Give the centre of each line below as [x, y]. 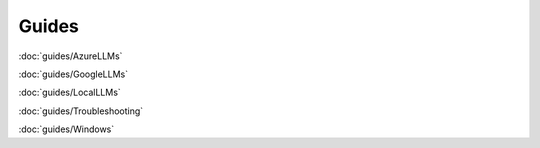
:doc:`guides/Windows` [66, 129]
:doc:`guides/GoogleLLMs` [73, 74]
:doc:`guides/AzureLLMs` [70, 56]
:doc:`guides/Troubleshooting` [81, 111]
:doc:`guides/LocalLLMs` [70, 92]
